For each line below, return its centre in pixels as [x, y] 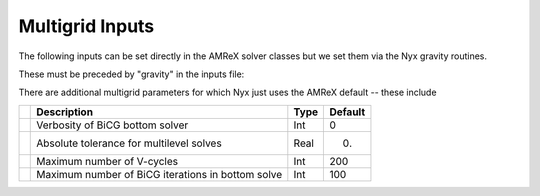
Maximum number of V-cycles [107, 161]
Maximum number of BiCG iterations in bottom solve [159, 174]
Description [65, 112]
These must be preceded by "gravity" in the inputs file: [131, 74]
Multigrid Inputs [86, 26]
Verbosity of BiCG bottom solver [112, 125]
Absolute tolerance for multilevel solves [129, 143]
